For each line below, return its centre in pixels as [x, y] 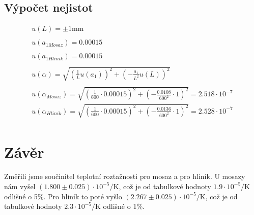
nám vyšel [20, 186]
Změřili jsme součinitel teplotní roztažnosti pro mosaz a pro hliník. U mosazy [125, 176]
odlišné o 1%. [124, 206]
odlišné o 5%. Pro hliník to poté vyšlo [63, 196]
